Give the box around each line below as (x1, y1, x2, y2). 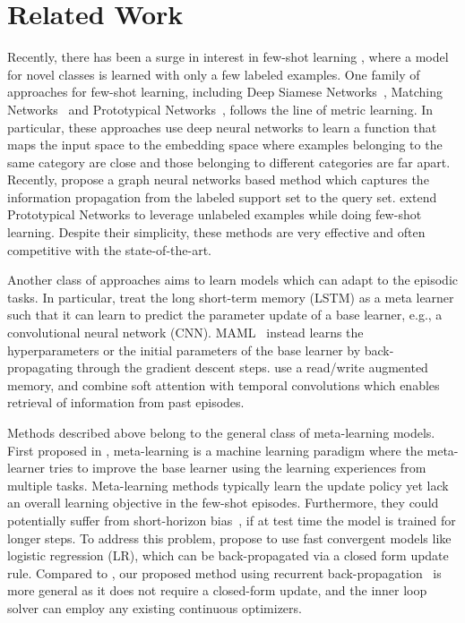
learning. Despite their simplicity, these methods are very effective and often (7, 223, 426, 242)
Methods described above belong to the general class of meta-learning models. (7, 423, 435, 441)
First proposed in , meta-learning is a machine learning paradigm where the (7, 440, 423, 459)
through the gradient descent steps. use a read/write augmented (76, 358, 428, 377)
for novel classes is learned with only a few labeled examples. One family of (7, 64, 420, 83)
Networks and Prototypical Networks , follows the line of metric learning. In (7, 99, 434, 118)
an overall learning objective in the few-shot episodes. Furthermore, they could (7, 493, 439, 512)
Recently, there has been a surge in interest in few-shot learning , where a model (7, 47, 449, 66)
